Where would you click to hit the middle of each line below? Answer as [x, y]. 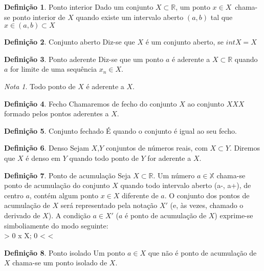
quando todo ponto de [104, 158]
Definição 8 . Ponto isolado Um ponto [65, 252]
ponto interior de [39, 17]
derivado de [22, 215]
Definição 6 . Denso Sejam [47, 148]
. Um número [174, 175]
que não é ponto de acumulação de [202, 252]
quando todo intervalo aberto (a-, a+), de [186, 185]
